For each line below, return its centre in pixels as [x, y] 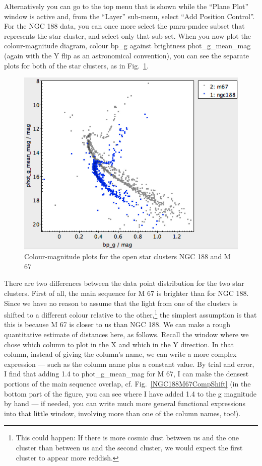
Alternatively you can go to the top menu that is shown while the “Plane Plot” [126, 6]
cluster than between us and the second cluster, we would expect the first [129, 447]
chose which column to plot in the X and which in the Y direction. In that [119, 344]
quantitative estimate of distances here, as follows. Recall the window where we [126, 334]
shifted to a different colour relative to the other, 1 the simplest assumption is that [130, 314]
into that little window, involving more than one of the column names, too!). [122, 413]
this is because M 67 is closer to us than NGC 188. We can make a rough [117, 324]
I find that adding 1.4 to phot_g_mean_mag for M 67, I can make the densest [126, 374]
